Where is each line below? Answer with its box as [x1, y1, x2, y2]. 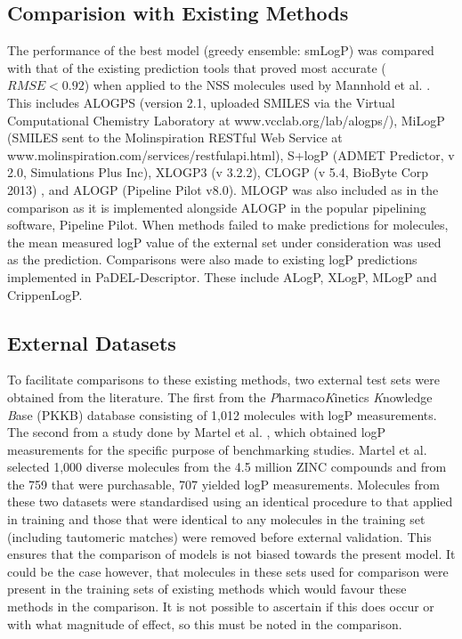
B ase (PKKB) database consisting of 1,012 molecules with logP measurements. [7, 405, 437, 424]
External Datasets [7, 328, 176, 356]
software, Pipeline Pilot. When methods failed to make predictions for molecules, [7, 215, 449, 234]
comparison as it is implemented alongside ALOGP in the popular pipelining [7, 198, 426, 216]
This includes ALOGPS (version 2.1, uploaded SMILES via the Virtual [7, 93, 395, 111]
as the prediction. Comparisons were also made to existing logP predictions [7, 250, 417, 269]
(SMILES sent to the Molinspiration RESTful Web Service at [7, 128, 343, 147]
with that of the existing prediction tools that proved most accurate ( [7, 58, 386, 77]
